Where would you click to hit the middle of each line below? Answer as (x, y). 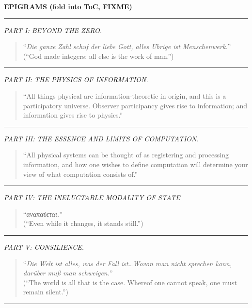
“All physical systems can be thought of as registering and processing (126, 155)
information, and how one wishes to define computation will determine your (135, 164)
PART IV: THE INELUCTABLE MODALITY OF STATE (92, 197)
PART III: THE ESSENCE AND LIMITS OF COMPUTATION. (101, 138)
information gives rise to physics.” (73, 115)
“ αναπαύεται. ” (43, 214)
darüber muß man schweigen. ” (68, 273)
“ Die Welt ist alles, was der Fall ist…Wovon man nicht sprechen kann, (127, 263)
